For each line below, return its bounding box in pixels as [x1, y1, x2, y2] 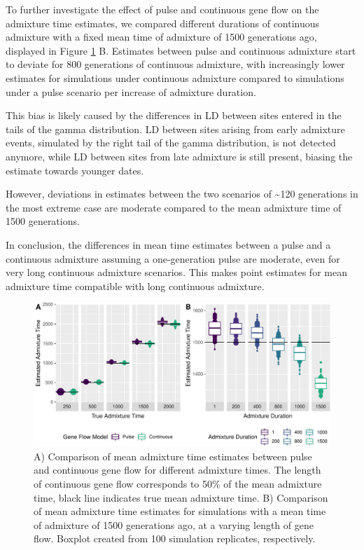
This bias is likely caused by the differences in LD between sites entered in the [6, 108, 342, 123]
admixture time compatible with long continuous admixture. [6, 278, 265, 293]
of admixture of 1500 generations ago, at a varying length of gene [34, 517, 314, 532]
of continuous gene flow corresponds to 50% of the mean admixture [34, 476, 322, 491]
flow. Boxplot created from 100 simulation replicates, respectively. [34, 531, 316, 546]
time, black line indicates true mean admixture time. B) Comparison [34, 490, 328, 504]
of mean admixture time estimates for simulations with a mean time [34, 504, 326, 518]
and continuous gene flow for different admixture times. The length [34, 462, 321, 477]
